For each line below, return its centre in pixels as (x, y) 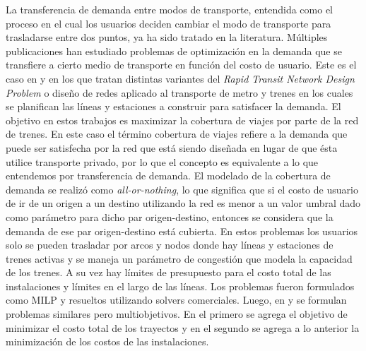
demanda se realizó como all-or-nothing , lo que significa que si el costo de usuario (182, 189)
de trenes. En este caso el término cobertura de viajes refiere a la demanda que (177, 134)
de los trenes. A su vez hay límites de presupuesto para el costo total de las (169, 272)
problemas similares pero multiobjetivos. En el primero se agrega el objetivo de (177, 314)
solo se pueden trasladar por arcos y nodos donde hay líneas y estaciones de (170, 245)
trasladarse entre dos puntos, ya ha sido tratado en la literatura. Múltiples (167, 37)
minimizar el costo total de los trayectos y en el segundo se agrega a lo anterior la (183, 327)
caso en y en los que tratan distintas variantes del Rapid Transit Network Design (180, 78)
